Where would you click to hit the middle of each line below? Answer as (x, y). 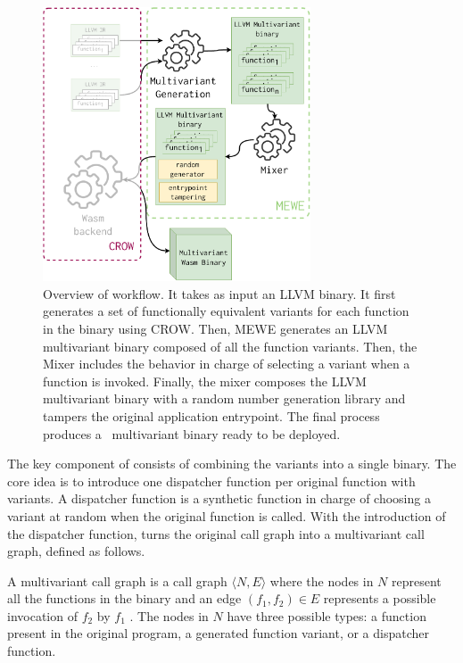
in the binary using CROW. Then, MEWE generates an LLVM (215, 328)
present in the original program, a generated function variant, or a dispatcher (219, 633)
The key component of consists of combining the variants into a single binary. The (232, 464)
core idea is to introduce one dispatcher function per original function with (211, 481)
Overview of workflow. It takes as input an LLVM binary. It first (219, 293)
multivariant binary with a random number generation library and (224, 398)
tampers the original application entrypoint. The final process (211, 415)
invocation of (42, 615)
